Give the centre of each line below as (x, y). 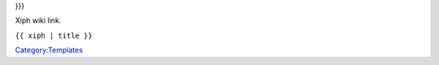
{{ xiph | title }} (54, 35)
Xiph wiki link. (38, 21)
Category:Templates (49, 50)
